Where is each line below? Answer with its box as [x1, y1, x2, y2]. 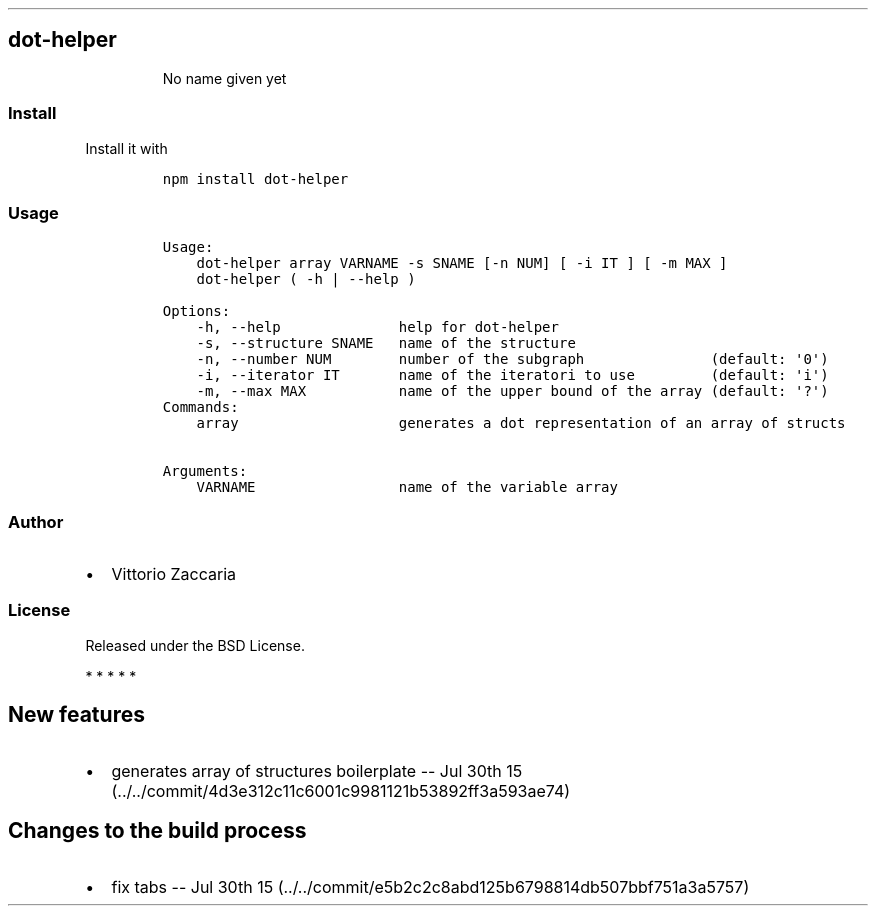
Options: [162, 303, 231, 320]
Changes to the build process [8, 818, 307, 844]
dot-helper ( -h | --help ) [196, 271, 416, 288]
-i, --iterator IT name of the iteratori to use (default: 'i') [196, 367, 829, 384]
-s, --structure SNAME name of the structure [196, 335, 576, 352]
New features [8, 702, 145, 728]
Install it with [85, 139, 168, 157]
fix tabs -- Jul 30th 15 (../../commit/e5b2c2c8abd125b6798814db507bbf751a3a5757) [111, 876, 750, 897]
